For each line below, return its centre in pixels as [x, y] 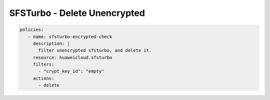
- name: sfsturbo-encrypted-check [70, 37]
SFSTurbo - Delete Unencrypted [77, 13]
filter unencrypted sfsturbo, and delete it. [95, 50]
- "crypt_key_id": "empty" [71, 71]
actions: [43, 78]
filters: [43, 64]
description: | [51, 43]
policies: [32, 30]
